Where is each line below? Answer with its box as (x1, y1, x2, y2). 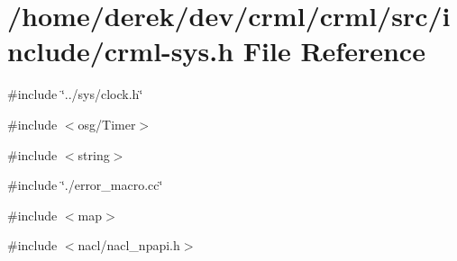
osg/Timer (78, 114, 136, 133)
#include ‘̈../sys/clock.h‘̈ (7, 85, 143, 103)
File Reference (242, 32, 425, 69)
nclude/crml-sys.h (7, 32, 234, 69)
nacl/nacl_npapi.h (78, 236, 180, 255)
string (78, 145, 110, 164)
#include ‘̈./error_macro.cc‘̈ (7, 175, 163, 194)
